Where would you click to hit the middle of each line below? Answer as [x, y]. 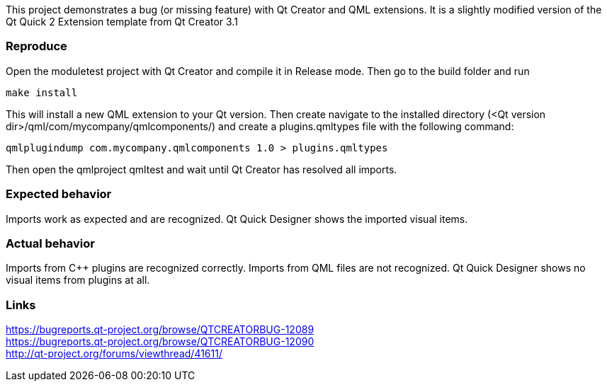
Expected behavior [59, 194]
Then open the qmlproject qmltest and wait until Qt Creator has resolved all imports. [202, 169]
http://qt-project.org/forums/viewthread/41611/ [114, 353]
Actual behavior [50, 243]
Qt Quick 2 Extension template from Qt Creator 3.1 [122, 22]
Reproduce [36, 46]
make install [42, 92]
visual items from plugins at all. [78, 280]
